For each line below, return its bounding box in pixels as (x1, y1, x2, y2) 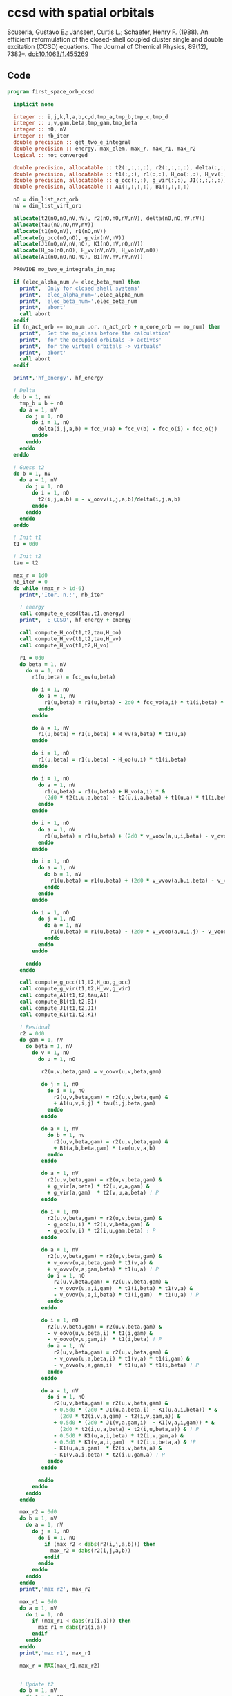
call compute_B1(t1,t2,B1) (19, 998, 97, 1005)
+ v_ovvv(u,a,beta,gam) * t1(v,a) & (47, 1259, 153, 1266)
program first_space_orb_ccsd (7, 88, 95, 95)
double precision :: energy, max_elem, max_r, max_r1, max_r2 (13, 145, 196, 152)
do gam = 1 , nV (19, 1036, 64, 1044)
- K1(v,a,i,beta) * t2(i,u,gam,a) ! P (53, 1451, 166, 1459)
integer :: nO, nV (13, 126, 67, 133)
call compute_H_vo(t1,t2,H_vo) (19, 642, 110, 649)
